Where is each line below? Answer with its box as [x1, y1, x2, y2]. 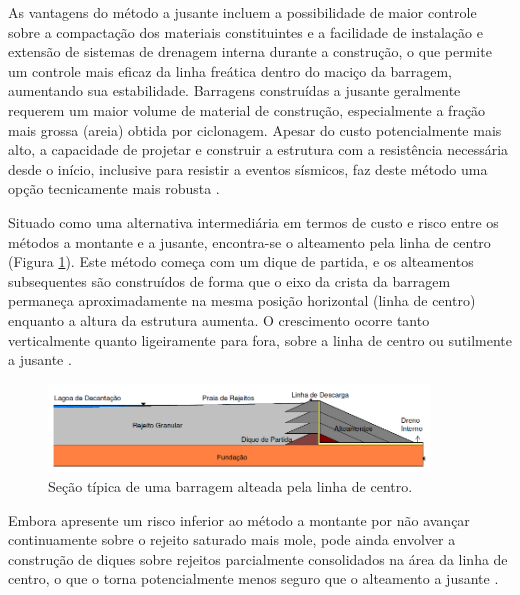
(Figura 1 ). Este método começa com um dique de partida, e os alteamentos [8, 251, 474, 272]
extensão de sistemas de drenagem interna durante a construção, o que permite [8, 41, 492, 62]
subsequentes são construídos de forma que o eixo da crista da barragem [8, 270, 451, 291]
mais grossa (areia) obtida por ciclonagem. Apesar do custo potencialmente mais [8, 119, 502, 140]
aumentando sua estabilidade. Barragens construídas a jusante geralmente [8, 80, 461, 101]
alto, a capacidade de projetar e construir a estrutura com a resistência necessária [8, 139, 509, 160]
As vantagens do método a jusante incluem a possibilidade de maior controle [8, 2, 477, 22]
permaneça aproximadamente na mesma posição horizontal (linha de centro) [8, 290, 476, 311]
